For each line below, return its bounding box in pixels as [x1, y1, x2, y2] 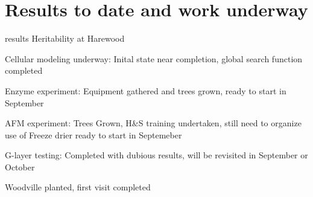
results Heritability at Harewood [5, 32, 125, 45]
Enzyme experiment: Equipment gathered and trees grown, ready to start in [5, 84, 286, 97]
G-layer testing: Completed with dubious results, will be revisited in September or [5, 149, 308, 161]
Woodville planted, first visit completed [5, 181, 151, 193]
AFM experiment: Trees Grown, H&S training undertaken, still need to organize [5, 117, 302, 129]
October [5, 160, 35, 173]
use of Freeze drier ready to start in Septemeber [5, 128, 182, 141]
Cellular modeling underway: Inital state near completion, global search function [5, 52, 303, 65]
